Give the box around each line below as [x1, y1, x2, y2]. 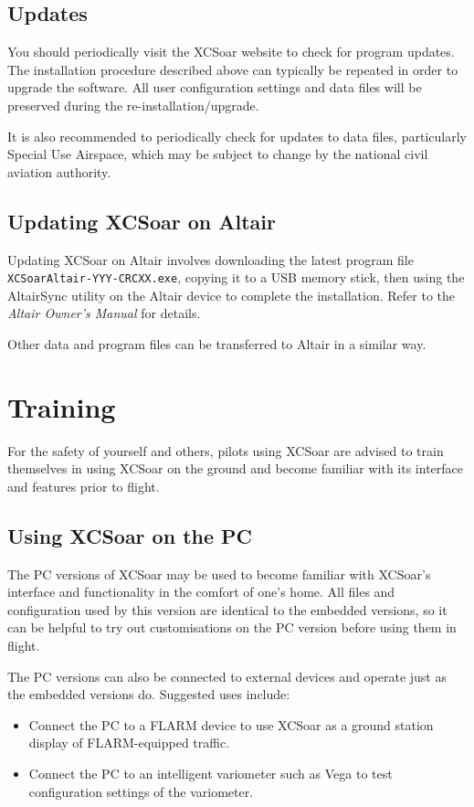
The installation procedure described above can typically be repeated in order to [7, 59, 458, 79]
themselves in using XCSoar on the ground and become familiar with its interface [7, 459, 464, 478]
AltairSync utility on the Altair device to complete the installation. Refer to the [7, 285, 456, 304]
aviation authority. [7, 162, 111, 181]
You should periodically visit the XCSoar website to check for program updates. [7, 42, 455, 61]
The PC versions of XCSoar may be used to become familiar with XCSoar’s [7, 564, 431, 583]
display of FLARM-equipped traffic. [28, 733, 230, 752]
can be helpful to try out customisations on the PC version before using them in [7, 618, 457, 637]
